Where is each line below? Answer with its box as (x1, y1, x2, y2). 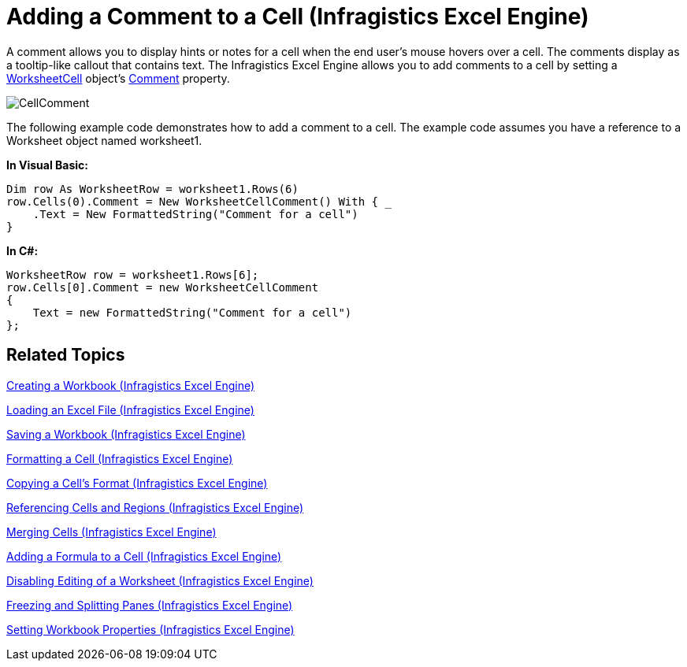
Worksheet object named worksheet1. (6, 133, 202, 147)
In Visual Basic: (6, 157, 88, 172)
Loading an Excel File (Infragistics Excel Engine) (6, 402, 254, 417)
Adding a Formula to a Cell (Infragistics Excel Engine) (6, 549, 282, 563)
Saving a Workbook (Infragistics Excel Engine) (6, 427, 246, 441)
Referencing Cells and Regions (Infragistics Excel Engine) (6, 500, 304, 514)
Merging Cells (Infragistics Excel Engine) (6, 524, 217, 539)
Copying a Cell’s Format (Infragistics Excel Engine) (6, 476, 268, 490)
